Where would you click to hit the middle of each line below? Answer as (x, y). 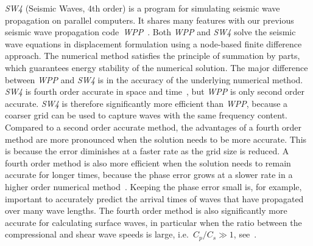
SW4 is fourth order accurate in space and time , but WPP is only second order (155, 91)
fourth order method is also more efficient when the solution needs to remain (148, 162)
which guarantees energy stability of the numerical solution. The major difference (156, 67)
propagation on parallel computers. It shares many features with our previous (149, 20)
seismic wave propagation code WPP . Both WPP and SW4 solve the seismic (150, 32)
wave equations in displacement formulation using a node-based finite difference (153, 43)
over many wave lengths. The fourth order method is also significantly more (146, 210)
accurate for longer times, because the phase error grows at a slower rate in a (149, 175)
